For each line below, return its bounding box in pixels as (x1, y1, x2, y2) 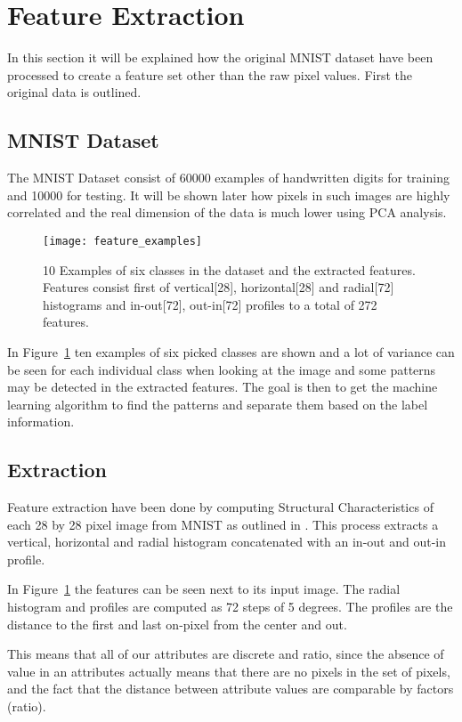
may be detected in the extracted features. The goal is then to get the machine (7, 377, 438, 396)
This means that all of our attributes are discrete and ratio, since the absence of (7, 645, 444, 663)
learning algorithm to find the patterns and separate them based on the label (7, 394, 428, 413)
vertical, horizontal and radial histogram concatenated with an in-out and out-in (7, 532, 447, 551)
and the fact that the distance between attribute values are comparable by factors (7, 679, 454, 698)
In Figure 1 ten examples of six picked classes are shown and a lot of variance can (7, 342, 455, 361)
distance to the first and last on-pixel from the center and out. (7, 614, 347, 633)
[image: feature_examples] (43, 234, 202, 247)
